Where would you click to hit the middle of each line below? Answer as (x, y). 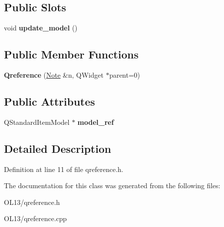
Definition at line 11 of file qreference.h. (64, 169)
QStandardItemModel (37, 122)
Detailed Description (58, 148)
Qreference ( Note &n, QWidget (54, 75)
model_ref (96, 122)
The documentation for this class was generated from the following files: (112, 185)
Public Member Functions (71, 54)
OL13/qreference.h (32, 202)
